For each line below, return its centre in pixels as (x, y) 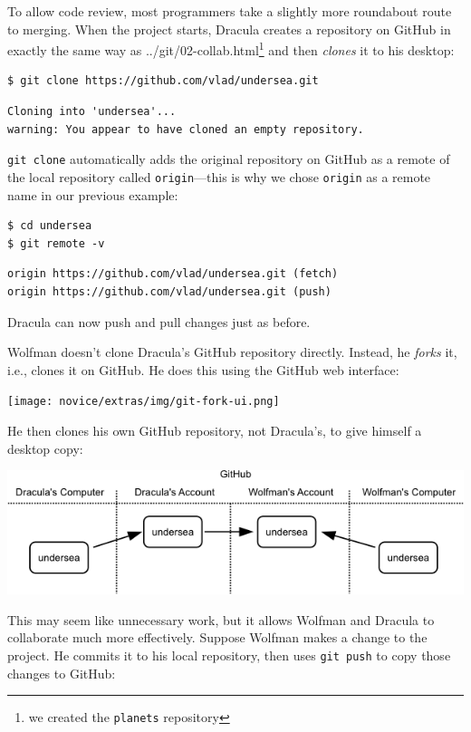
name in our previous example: (93, 194)
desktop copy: (45, 448)
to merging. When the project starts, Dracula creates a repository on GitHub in (229, 29)
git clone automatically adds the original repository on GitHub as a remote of (229, 159)
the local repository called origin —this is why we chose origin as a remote (219, 176)
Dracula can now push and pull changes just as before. (159, 321)
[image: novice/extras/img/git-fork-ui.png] (144, 402)
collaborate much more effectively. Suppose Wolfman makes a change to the (217, 637)
